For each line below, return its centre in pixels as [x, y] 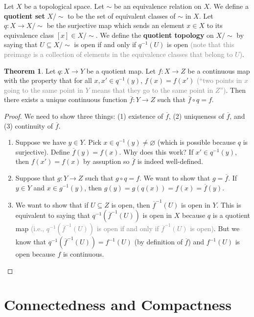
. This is [229, 204]
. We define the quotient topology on [155, 35]
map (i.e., [30, 228]
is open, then [131, 204]
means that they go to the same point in [152, 90]
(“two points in [219, 80]
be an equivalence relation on [158, 6]
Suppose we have [41, 142]
